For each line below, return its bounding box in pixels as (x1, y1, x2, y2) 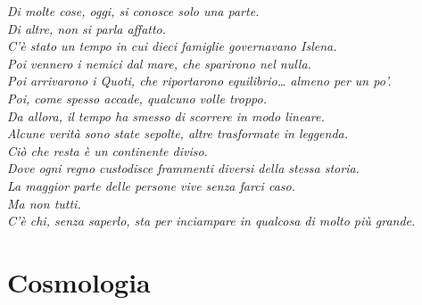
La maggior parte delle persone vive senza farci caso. (7, 176, 295, 194)
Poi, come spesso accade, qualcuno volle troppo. (7, 88, 267, 107)
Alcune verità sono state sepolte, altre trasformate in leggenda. (7, 124, 349, 143)
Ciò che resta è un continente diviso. (7, 141, 208, 160)
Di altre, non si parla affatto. (7, 19, 167, 37)
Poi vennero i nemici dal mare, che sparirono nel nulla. (7, 54, 311, 72)
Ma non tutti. (7, 194, 81, 212)
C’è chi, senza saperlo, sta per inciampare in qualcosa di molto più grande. (7, 211, 416, 230)
